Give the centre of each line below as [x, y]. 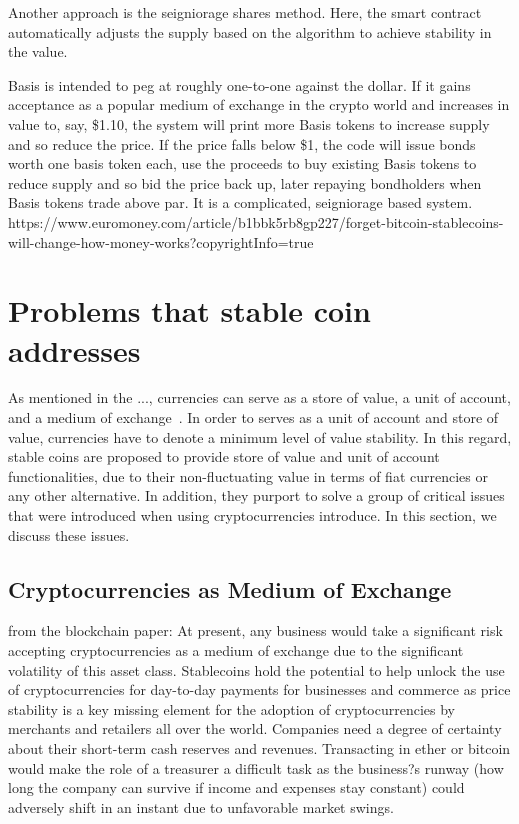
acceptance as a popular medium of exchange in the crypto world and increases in [259, 104]
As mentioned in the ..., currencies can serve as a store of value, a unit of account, [259, 397]
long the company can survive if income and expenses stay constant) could [236, 787]
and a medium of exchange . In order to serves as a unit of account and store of [253, 417]
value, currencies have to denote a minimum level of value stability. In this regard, [260, 436]
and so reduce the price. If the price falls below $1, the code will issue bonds [242, 143]
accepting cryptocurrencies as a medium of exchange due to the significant [236, 649]
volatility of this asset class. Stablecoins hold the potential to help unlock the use [256, 669]
